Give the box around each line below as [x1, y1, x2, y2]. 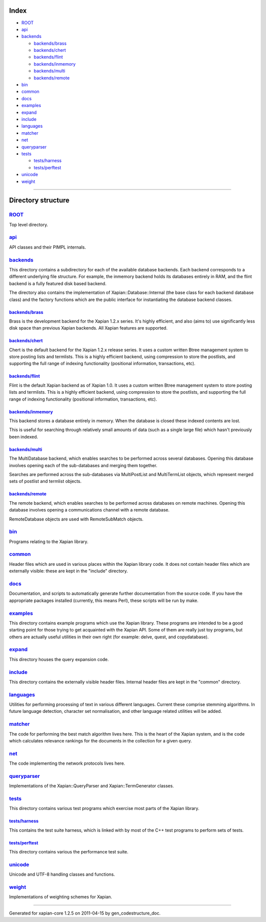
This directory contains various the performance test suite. [9, 849, 129, 855]
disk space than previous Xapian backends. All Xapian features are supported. [9, 325, 167, 331]
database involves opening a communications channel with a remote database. [9, 507, 170, 513]
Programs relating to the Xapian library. [9, 538, 89, 545]
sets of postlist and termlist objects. [9, 479, 82, 484]
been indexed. [9, 434, 38, 440]
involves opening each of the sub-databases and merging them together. [9, 462, 158, 468]
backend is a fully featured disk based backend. [9, 280, 107, 286]
